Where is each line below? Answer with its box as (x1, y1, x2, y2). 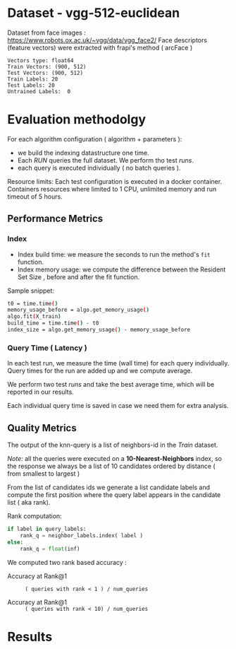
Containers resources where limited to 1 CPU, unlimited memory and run (7, 185, 217, 193)
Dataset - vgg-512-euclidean (7, 5, 180, 21)
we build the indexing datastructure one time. (17, 148, 149, 157)
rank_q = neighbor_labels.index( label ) (20, 532, 143, 539)
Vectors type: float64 (7, 57, 74, 64)
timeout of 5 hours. (7, 192, 63, 201)
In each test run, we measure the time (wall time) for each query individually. (7, 359, 230, 368)
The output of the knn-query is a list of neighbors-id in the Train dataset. (7, 440, 218, 450)
